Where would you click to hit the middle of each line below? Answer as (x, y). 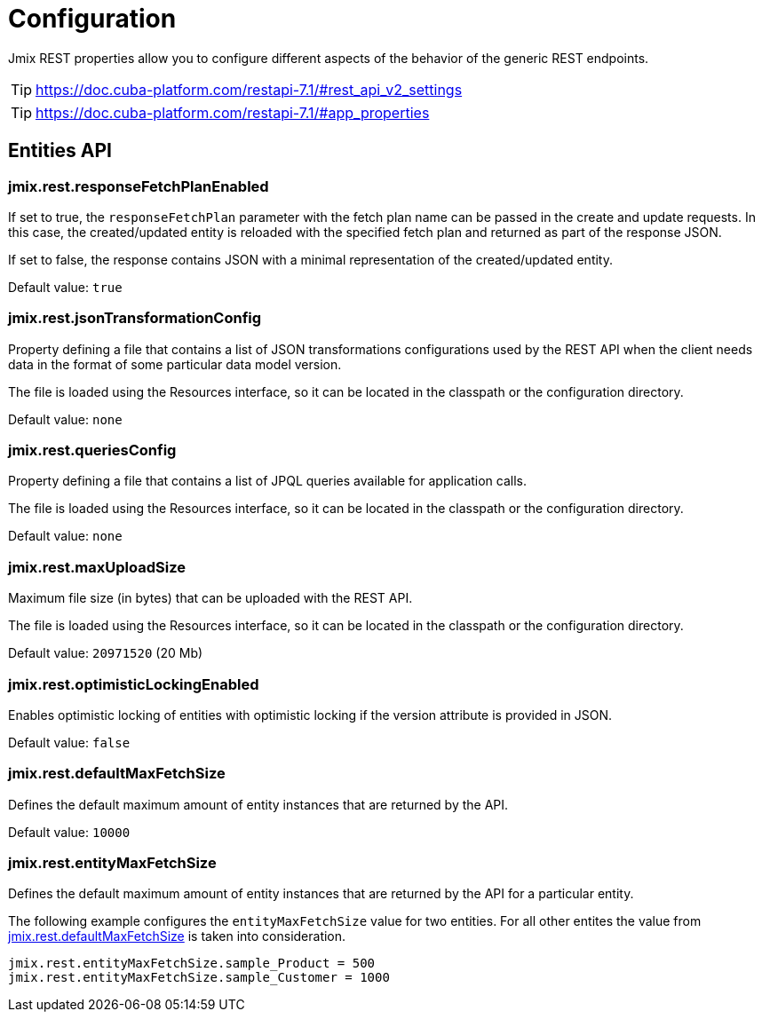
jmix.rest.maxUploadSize (97, 567)
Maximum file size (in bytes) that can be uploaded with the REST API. (210, 598)
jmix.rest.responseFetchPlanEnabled (139, 186)
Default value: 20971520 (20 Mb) (106, 653)
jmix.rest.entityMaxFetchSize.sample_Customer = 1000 (199, 978)
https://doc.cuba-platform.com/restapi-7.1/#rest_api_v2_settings (249, 89)
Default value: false (69, 742)
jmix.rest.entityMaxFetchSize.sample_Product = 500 (192, 964)
